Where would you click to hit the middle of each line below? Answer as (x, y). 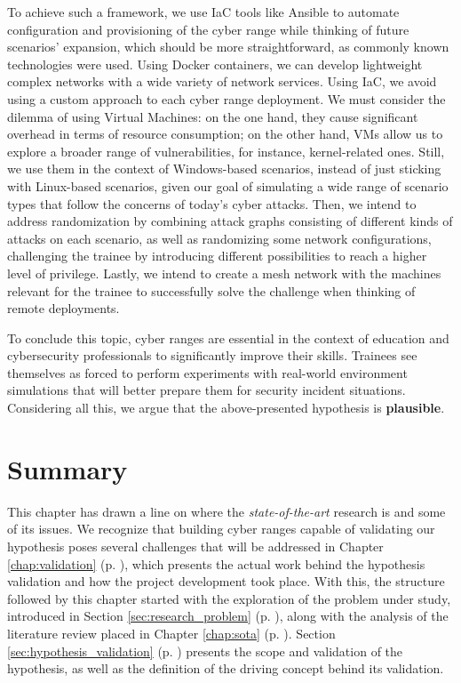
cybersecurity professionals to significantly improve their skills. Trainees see (212, 355)
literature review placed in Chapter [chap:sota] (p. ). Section (171, 633)
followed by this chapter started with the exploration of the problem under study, (229, 598)
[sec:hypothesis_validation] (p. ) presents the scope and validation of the (205, 651)
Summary (68, 468)
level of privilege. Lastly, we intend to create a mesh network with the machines (224, 273)
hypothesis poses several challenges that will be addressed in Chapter (195, 546)
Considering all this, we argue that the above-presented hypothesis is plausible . (226, 408)
